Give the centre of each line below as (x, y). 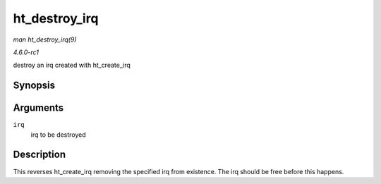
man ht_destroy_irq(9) (45, 39)
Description (40, 155)
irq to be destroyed (58, 135)
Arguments (38, 108)
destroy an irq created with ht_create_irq (72, 65)
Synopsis (34, 86)
